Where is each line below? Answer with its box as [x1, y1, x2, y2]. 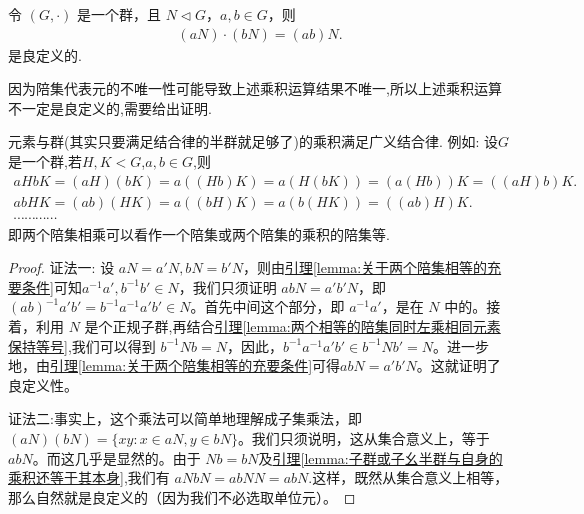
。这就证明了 [416, 355, 501, 376]
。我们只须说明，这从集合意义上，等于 [237, 428, 490, 449]
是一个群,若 [8, 151, 82, 171]
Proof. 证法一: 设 [8, 257, 115, 278]
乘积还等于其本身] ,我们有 [8, 467, 170, 488]
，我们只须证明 [178, 276, 277, 297]
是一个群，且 [76, 4, 161, 24]
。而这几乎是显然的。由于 [32, 447, 201, 468]
